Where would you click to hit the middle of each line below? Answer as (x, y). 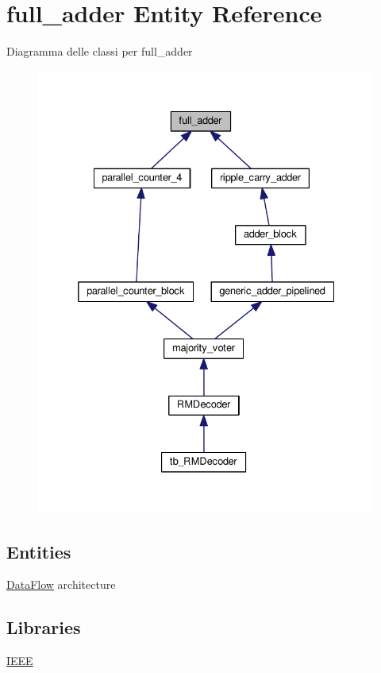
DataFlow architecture (61, 584)
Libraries (44, 627)
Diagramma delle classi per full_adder (100, 51)
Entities (39, 551)
